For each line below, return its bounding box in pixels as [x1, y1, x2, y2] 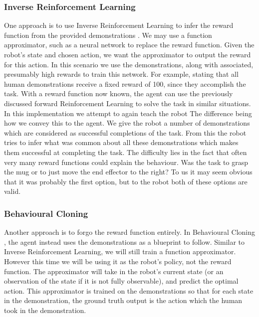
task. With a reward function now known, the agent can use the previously [4, 88, 233, 99]
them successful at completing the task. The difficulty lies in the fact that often [4, 147, 247, 157]
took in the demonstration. [4, 305, 86, 315]
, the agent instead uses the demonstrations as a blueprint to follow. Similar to [4, 236, 245, 247]
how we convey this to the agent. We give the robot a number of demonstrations [4, 118, 250, 128]
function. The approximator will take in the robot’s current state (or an [4, 266, 224, 276]
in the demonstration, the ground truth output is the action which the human [4, 295, 243, 306]
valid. [4, 186, 21, 196]
